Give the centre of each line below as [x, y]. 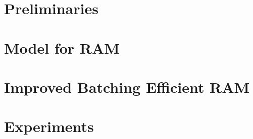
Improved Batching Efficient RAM [127, 87]
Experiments [49, 126]
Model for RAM [62, 47]
